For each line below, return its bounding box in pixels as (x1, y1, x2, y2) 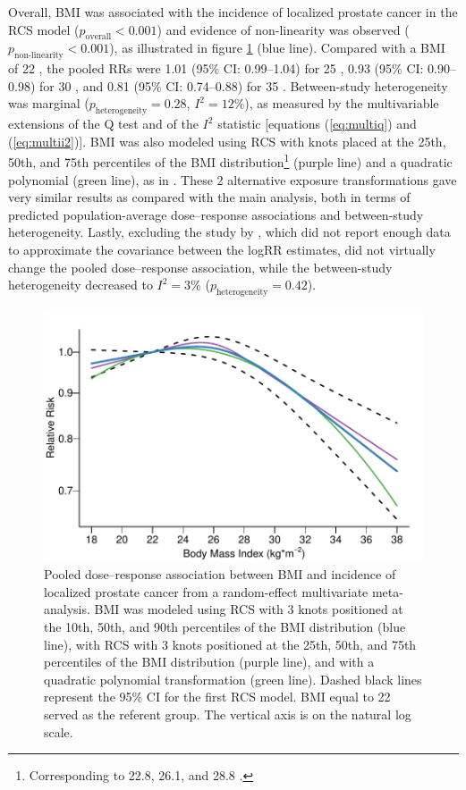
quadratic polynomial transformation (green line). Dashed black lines (44, 669, 422, 688)
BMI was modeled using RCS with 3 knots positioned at (94, 600, 403, 618)
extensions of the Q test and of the (8, 114, 199, 133)
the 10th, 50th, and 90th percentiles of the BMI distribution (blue (44, 618, 406, 635)
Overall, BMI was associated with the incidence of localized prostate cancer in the (8, 3, 458, 21)
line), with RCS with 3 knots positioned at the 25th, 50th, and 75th (44, 635, 417, 653)
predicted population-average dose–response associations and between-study (8, 205, 424, 223)
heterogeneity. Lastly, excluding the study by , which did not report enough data (8, 223, 451, 241)
